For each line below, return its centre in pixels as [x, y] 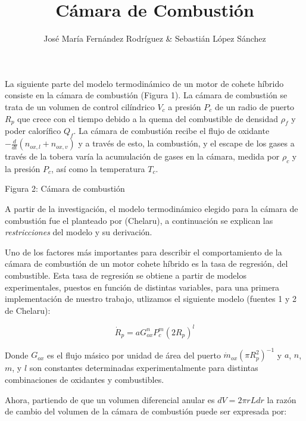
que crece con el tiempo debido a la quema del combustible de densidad [148, 118]
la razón [282, 399]
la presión [23, 168]
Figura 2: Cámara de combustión [65, 188]
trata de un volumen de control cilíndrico [80, 106]
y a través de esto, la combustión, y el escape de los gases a [186, 143]
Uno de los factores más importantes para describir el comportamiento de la [143, 252]
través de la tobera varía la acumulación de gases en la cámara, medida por [142, 156]
